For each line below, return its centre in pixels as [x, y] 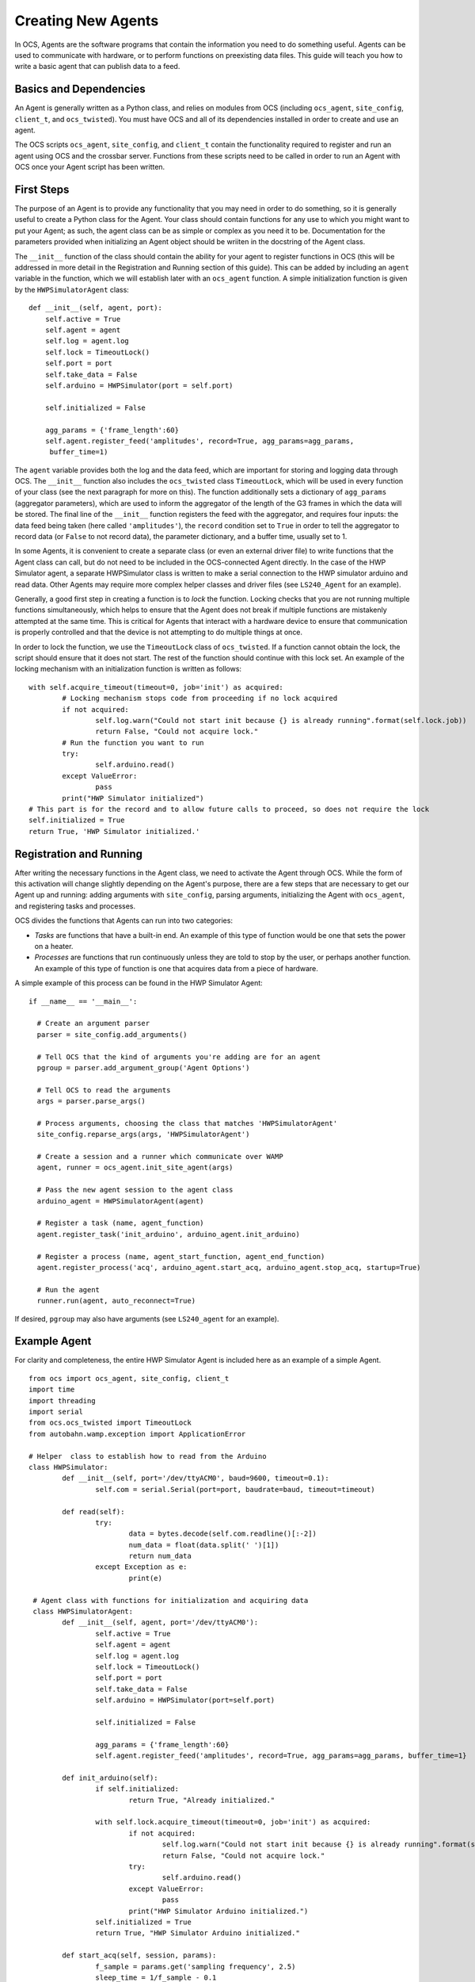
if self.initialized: [137, 1789]
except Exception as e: [141, 1567]
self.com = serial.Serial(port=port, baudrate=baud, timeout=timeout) [235, 1489]
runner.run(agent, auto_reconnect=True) [116, 1301]
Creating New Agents [87, 21]
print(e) [145, 1578]
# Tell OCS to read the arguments [104, 1090]
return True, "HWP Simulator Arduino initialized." [198, 1933]
